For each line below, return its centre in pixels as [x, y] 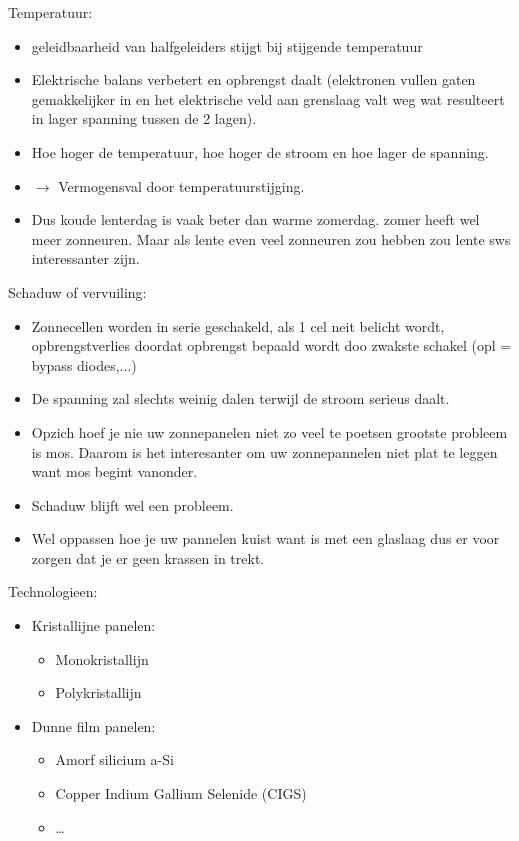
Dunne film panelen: [93, 725]
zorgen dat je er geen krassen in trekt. [148, 557]
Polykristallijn [98, 692]
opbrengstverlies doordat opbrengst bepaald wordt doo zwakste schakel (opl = [271, 345]
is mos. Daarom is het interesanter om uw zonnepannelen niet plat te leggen [264, 451]
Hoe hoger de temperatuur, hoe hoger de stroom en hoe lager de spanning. [260, 151]
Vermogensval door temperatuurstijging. [181, 185]
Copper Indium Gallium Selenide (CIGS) [181, 793]
